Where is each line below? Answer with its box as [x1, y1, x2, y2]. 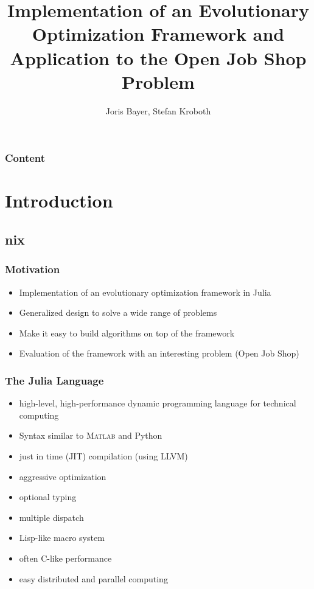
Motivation [5, 262, 60, 277]
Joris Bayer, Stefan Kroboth [105, 104, 211, 117]
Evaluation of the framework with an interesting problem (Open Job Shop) [19, 347, 299, 360]
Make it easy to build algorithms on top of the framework [19, 326, 235, 339]
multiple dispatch [19, 511, 84, 523]
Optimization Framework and [32, 21, 285, 46]
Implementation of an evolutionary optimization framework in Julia [19, 285, 271, 298]
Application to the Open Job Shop [10, 45, 307, 70]
